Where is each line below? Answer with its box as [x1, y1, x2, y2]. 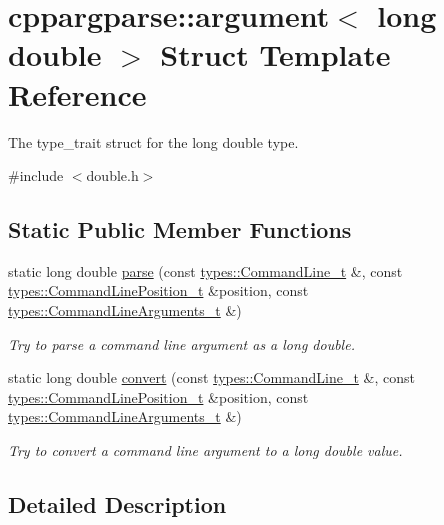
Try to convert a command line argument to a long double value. [8, 440, 403, 461]
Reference [8, 73, 147, 114]
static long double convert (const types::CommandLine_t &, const [8, 367, 415, 388]
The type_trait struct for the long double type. [8, 131, 299, 152]
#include [8, 165, 64, 186]
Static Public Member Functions [8, 214, 352, 245]
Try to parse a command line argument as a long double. [8, 333, 355, 354]
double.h [86, 165, 139, 186]
